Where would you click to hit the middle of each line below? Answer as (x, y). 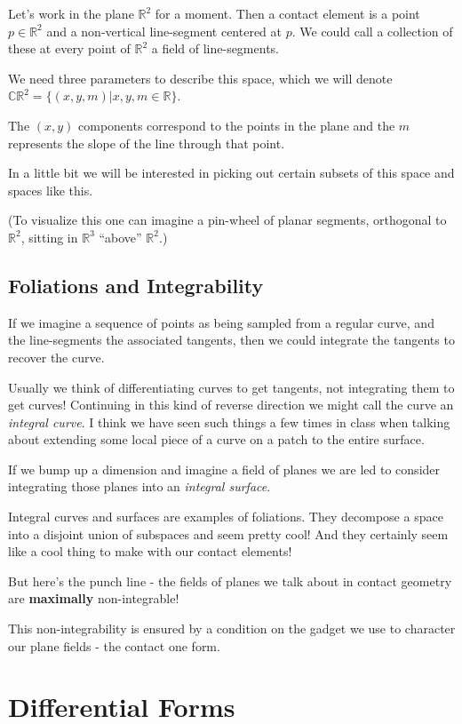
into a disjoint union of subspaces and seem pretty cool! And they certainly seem (228, 533)
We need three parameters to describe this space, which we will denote (200, 78)
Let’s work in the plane (71, 13)
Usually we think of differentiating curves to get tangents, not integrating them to (231, 387)
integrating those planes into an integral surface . (139, 486)
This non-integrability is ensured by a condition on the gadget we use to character (232, 629)
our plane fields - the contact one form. (114, 645)
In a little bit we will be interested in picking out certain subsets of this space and (231, 173)
